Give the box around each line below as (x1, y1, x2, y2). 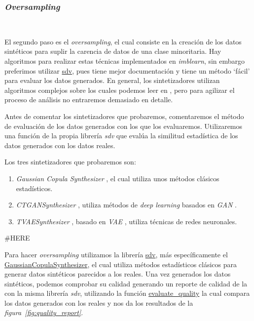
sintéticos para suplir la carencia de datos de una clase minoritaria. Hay (4, 46, 221, 56)
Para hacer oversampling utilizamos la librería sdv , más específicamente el (4, 249, 228, 259)
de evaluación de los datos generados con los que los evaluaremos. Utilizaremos (4, 120, 243, 131)
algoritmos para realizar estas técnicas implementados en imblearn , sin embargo (4, 56, 245, 66)
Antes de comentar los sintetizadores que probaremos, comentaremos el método (4, 111, 244, 121)
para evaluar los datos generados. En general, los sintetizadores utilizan (4, 75, 220, 85)
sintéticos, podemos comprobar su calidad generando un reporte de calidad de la (4, 278, 248, 288)
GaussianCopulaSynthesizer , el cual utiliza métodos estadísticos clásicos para (4, 259, 237, 269)
